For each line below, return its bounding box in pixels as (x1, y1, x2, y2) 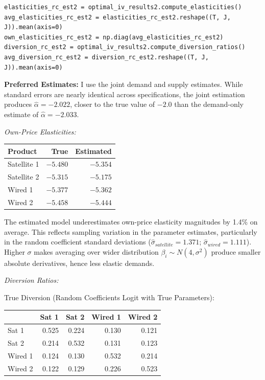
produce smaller (211, 246, 261, 257)
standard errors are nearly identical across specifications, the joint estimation (4, 88, 245, 99)
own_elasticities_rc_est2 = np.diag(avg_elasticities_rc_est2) (4, 33, 224, 41)
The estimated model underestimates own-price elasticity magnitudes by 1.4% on (4, 216, 258, 227)
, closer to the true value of (70, 99, 155, 109)
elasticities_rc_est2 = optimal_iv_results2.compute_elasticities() (4, 4, 242, 11)
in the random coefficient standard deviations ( (4, 236, 151, 247)
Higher (4, 246, 25, 257)
